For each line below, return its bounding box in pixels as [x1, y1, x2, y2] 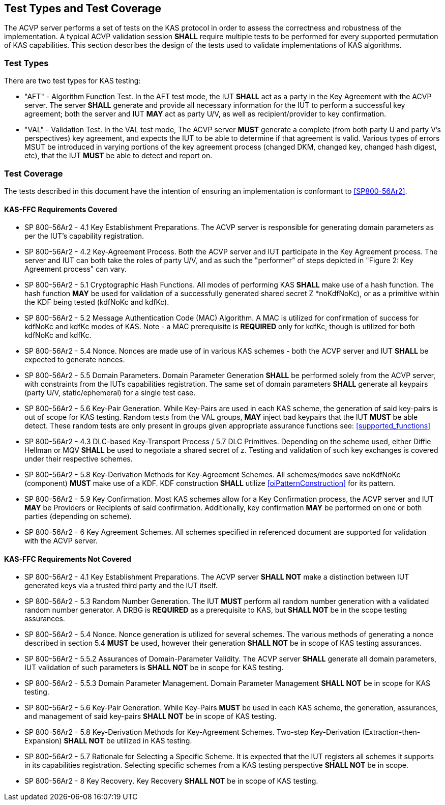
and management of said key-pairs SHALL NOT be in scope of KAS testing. [24, 712, 277, 721]
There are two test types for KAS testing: [4, 76, 141, 85]
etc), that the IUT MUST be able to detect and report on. [24, 151, 213, 160]
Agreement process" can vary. [24, 265, 127, 274]
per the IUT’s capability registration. [24, 232, 144, 241]
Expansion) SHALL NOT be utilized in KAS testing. [24, 736, 192, 745]
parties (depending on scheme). [24, 512, 132, 521]
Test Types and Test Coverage [4, 2, 161, 15]
